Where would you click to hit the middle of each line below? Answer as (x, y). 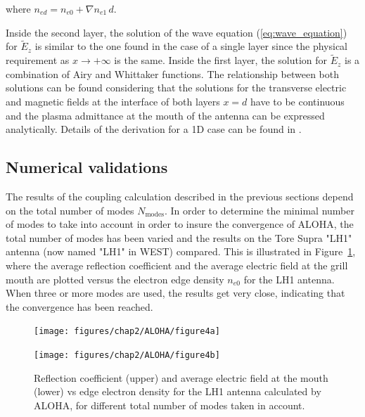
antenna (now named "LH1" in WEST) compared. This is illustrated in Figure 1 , (181, 251)
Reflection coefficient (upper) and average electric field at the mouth (181, 377)
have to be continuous (297, 101)
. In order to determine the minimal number (259, 210)
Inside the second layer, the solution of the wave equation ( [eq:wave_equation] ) (177, 32)
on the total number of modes (70, 210)
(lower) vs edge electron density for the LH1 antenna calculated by (178, 391)
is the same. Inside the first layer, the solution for (221, 60)
